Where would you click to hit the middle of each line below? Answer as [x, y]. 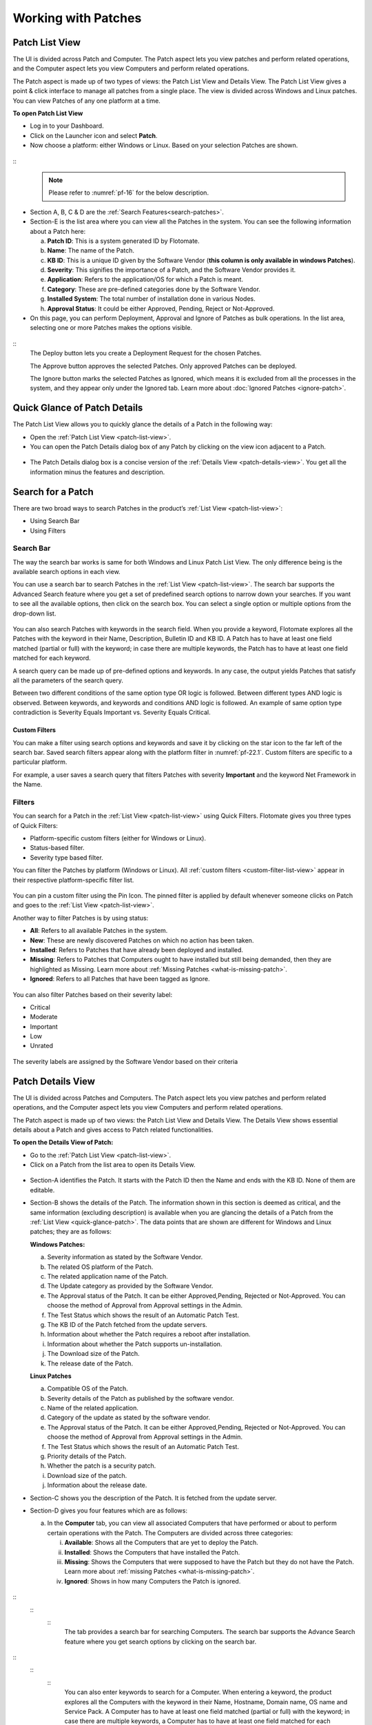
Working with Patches [77, 18]
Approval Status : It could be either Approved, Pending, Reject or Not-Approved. [161, 308]
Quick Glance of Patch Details [78, 408]
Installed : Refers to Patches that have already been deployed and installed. [137, 949]
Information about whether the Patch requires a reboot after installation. [149, 1334]
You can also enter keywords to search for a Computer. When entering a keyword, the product [198, 1692]
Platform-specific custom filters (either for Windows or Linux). [118, 838]
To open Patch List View [48, 113]
